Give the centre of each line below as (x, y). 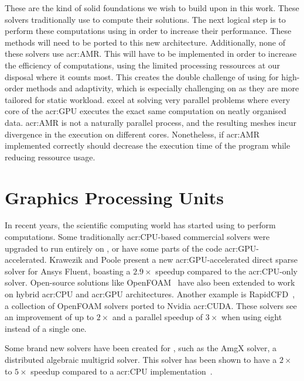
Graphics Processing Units (114, 197)
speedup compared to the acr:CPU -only (226, 271)
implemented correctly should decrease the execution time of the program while (148, 145)
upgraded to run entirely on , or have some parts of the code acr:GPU (131, 248)
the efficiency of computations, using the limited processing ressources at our (143, 65)
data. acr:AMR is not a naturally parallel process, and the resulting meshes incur (151, 122)
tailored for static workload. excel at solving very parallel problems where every (148, 99)
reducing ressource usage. (50, 157)
